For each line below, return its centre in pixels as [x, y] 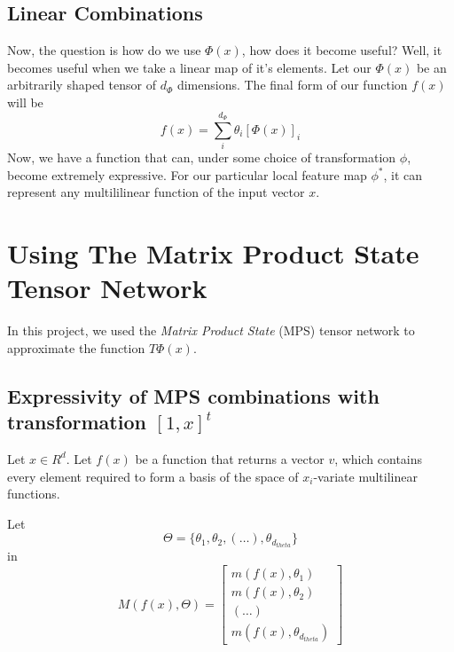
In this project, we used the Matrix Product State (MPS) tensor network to [211, 330]
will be [25, 102]
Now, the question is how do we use [104, 50]
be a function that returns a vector [230, 458]
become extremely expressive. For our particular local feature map [187, 174]
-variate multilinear [365, 476]
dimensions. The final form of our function [292, 85]
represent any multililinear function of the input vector [156, 192]
